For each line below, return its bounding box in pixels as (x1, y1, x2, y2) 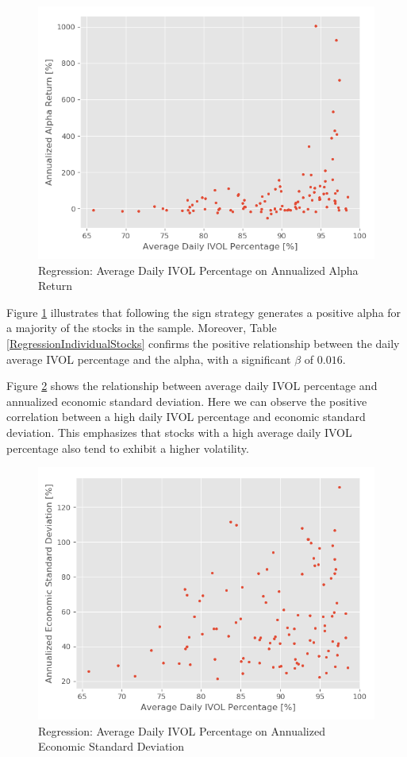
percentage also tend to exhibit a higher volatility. (6, 439, 249, 456)
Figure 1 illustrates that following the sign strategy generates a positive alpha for (6, 303, 401, 320)
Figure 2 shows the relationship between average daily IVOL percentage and (6, 377, 378, 394)
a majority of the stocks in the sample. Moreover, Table (6, 319, 277, 336)
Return (38, 277, 73, 294)
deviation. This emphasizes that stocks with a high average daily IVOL (6, 423, 352, 440)
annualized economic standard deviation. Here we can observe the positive (6, 392, 367, 409)
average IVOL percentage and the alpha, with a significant (6, 350, 291, 367)
